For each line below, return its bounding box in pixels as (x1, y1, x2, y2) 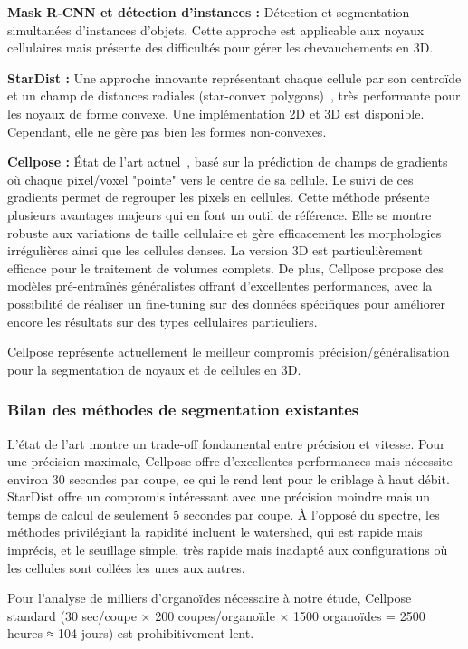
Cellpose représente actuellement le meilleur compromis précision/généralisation (7, 342, 450, 361)
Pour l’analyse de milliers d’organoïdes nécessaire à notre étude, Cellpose (7, 588, 412, 607)
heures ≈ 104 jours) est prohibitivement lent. (7, 624, 254, 643)
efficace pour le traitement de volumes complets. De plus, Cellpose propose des (7, 258, 444, 277)
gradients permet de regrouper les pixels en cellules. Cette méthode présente (7, 187, 430, 206)
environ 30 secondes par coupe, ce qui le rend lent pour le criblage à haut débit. (7, 469, 450, 488)
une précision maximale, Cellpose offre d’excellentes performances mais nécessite (7, 452, 453, 471)
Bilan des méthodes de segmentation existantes (7, 398, 359, 421)
